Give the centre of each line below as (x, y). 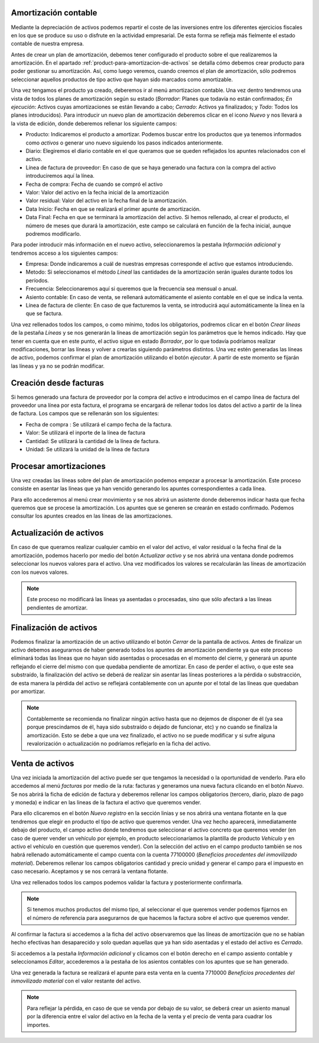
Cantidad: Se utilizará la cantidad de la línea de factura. (93, 441)
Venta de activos (43, 763)
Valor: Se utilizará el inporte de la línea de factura (86, 433)
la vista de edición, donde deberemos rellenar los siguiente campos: (94, 123)
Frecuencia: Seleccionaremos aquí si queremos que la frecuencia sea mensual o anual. (132, 289)
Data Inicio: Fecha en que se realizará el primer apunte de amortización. (113, 209)
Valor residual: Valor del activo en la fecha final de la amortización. (107, 201)
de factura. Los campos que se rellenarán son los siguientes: (85, 413)
